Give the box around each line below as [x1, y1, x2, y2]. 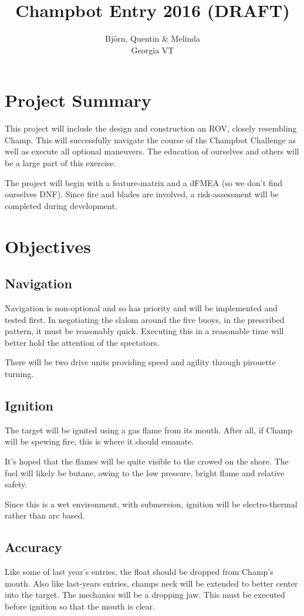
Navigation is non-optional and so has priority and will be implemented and [5, 301, 278, 314]
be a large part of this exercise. [5, 157, 116, 169]
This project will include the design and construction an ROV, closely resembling [5, 122, 297, 134]
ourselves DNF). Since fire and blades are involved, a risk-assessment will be [5, 188, 279, 200]
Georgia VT [131, 43, 174, 56]
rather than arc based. [5, 509, 85, 521]
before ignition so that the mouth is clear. [5, 600, 156, 612]
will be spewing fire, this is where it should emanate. [5, 435, 194, 447]
